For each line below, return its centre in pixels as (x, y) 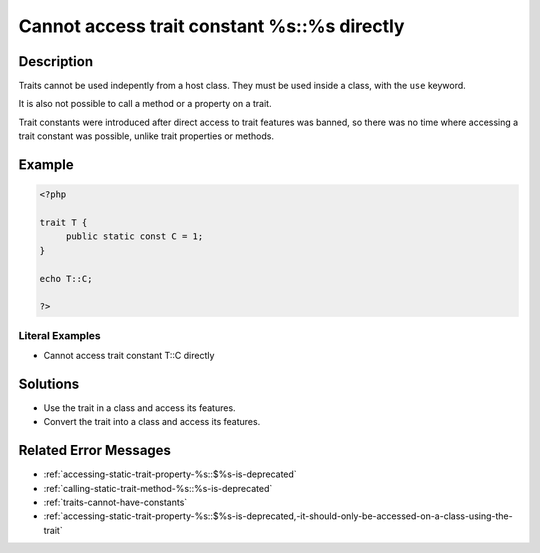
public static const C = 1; (134, 236)
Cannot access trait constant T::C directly (129, 356)
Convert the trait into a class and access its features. (152, 422)
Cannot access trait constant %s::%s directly (211, 26)
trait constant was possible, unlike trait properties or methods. (146, 136)
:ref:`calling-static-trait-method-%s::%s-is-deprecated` (158, 488)
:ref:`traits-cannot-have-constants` (115, 502)
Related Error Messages (95, 450)
